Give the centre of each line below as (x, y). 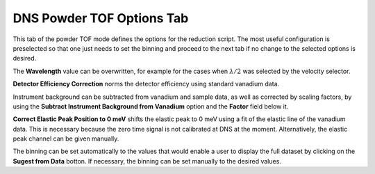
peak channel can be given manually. (66, 139)
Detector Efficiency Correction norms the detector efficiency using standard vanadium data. (146, 84)
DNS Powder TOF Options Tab (101, 18)
